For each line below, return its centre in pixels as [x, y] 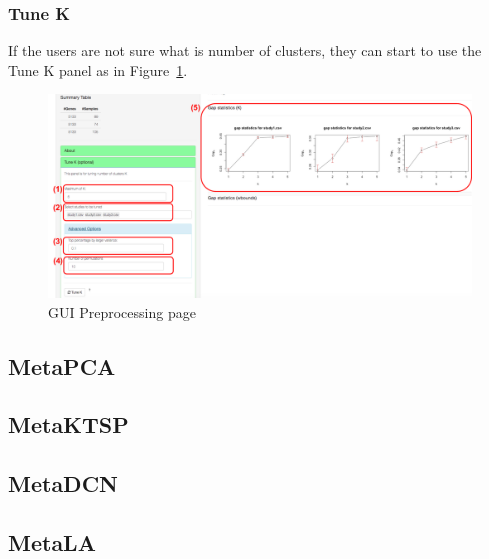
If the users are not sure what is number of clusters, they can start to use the [245, 50]
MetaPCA [62, 365]
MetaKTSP [68, 424]
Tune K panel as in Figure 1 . [98, 69]
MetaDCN [63, 483]
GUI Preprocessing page [122, 311]
